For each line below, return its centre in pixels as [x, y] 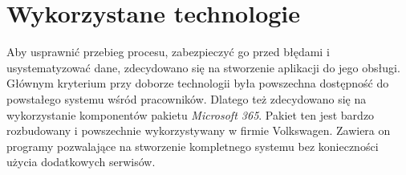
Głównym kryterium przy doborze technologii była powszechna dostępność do [198, 83]
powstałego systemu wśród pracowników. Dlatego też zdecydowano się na [187, 98]
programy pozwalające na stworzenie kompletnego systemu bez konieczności [193, 146]
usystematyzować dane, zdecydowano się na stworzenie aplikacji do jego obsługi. [203, 67]
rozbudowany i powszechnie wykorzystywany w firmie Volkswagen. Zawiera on [199, 130]
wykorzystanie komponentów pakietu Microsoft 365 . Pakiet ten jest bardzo [191, 114]
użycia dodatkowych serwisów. [81, 162]
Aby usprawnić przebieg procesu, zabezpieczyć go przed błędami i [168, 52]
